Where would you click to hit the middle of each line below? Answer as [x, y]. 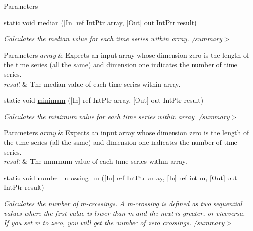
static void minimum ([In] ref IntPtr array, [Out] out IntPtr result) [104, 100]
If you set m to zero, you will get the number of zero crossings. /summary [114, 222]
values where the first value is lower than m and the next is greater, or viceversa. [125, 213]
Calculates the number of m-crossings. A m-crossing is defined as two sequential [123, 203]
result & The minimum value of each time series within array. [96, 161]
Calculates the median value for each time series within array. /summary [113, 39]
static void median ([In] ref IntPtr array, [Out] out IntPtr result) [100, 22]
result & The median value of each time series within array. [92, 83]
